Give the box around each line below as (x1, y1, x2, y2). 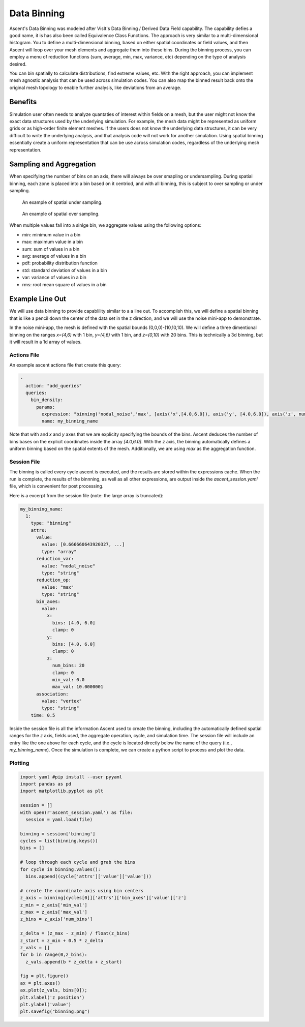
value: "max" (41, 584, 74, 590)
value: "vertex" (41, 698, 82, 704)
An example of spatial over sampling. (22, 211, 100, 217)
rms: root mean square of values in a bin (22, 281, 107, 287)
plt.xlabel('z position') (20, 994, 85, 1000)
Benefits (9, 98, 37, 106)
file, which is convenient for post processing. (9, 483, 104, 489)
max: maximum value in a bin (22, 239, 83, 245)
